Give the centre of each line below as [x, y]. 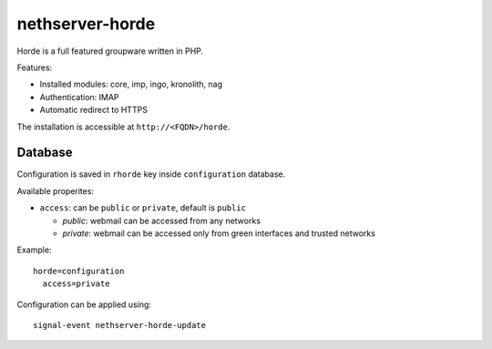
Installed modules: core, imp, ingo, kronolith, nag [131, 84]
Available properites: [56, 190]
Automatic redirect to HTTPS [93, 110]
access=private [76, 284]
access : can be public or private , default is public [143, 208]
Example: [34, 250]
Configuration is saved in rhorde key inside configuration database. [151, 174]
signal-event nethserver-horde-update [120, 325]
